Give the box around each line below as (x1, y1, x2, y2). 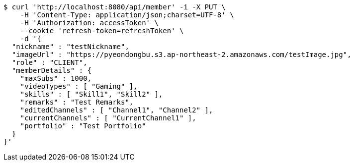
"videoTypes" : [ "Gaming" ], (20, 82, 138, 90)
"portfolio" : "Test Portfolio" (20, 122, 146, 130)
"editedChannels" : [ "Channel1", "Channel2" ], (20, 106, 213, 114)
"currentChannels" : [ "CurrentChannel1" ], (20, 114, 196, 122)
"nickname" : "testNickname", (11, 43, 129, 51)
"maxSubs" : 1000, (20, 74, 92, 82)
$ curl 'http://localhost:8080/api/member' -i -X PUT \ (3, 3, 226, 11)
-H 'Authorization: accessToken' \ (20, 19, 159, 27)
